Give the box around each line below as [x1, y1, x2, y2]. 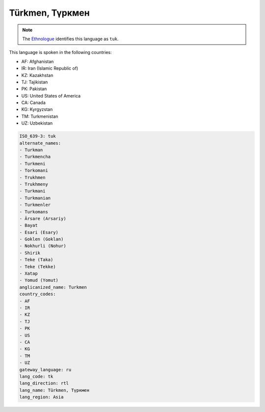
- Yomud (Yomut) [19, 278, 59, 283]
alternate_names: [19, 140, 61, 146]
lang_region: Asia [19, 394, 64, 400]
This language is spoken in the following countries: [9, 50, 112, 55]
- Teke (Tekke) [19, 264, 56, 269]
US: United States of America [21, 93, 81, 99]
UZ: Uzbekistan [21, 120, 53, 126]
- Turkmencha [19, 154, 51, 159]
